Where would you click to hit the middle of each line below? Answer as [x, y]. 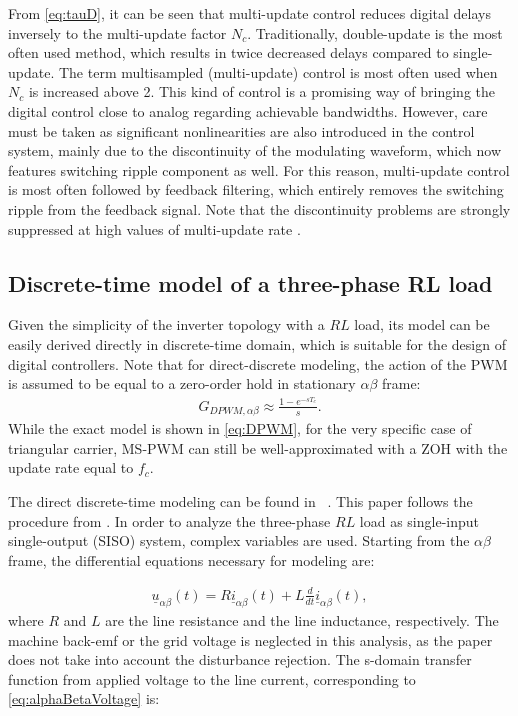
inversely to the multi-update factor [117, 32]
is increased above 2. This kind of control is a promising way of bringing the [261, 91]
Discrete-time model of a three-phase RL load [250, 282]
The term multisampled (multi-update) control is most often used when [278, 71]
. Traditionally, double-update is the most [375, 32]
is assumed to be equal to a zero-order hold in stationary [182, 383]
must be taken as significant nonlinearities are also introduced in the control [241, 130]
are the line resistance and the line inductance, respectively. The [302, 619]
